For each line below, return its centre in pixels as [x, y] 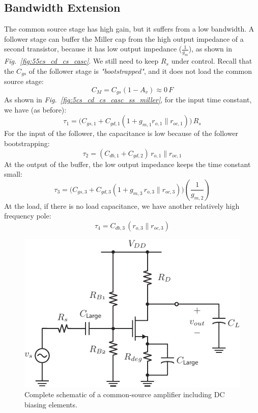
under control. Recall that [212, 61]
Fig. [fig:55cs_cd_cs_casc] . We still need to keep [81, 61]
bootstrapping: [27, 143]
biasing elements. [51, 404]
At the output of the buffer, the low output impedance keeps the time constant [127, 164]
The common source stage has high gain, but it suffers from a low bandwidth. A [129, 29]
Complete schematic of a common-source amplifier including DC [125, 394]
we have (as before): [35, 109]
